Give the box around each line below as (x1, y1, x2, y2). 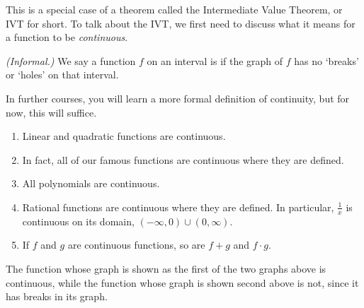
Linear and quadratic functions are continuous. (22, 129, 226, 143)
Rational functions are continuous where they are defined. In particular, (22, 199, 334, 214)
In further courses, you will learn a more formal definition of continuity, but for (6, 90, 350, 105)
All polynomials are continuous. (22, 176, 160, 191)
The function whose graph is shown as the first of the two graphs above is (6, 261, 326, 276)
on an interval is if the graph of (147, 53, 283, 68)
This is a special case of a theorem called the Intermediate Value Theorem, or (6, 2, 343, 16)
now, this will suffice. (6, 105, 97, 119)
